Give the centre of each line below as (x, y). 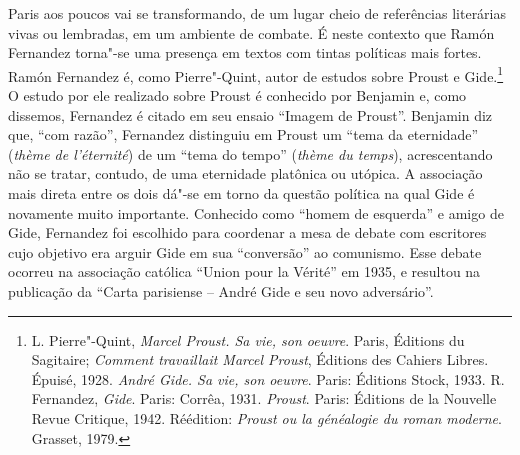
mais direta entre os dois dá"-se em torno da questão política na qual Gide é (241, 193)
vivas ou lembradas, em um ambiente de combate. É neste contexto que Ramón (251, 32)
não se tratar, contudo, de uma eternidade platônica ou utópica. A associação (245, 173)
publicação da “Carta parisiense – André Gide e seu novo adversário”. (221, 290)
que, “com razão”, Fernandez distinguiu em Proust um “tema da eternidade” (243, 134)
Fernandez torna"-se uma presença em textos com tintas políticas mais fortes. (245, 52)
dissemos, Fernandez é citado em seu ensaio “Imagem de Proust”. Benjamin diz (250, 114)
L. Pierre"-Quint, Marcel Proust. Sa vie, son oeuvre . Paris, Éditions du (248, 339)
